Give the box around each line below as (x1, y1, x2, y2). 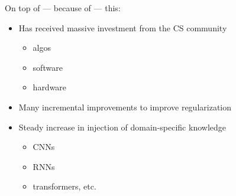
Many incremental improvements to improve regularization (18, 100, 232, 113)
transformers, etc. (33, 180, 96, 192)
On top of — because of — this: (5, 2, 121, 14)
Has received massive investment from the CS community (18, 21, 227, 34)
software (33, 61, 63, 73)
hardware (33, 81, 67, 93)
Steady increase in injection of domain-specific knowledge (18, 120, 226, 133)
